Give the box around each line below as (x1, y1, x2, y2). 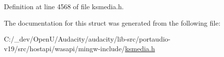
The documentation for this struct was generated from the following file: (4, 17, 221, 28)
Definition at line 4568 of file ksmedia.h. (4, 1, 124, 11)
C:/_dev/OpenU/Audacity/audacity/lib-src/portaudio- (4, 34, 171, 44)
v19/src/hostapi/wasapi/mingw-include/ (4, 43, 125, 53)
